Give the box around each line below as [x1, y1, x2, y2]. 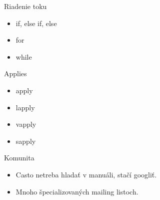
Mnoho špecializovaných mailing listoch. [15, 186, 138, 196]
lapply [15, 102, 35, 112]
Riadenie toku [4, 1, 47, 11]
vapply [15, 119, 36, 129]
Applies [4, 68, 27, 79]
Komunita [4, 152, 34, 163]
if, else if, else [15, 18, 57, 28]
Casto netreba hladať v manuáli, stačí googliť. [15, 169, 157, 179]
